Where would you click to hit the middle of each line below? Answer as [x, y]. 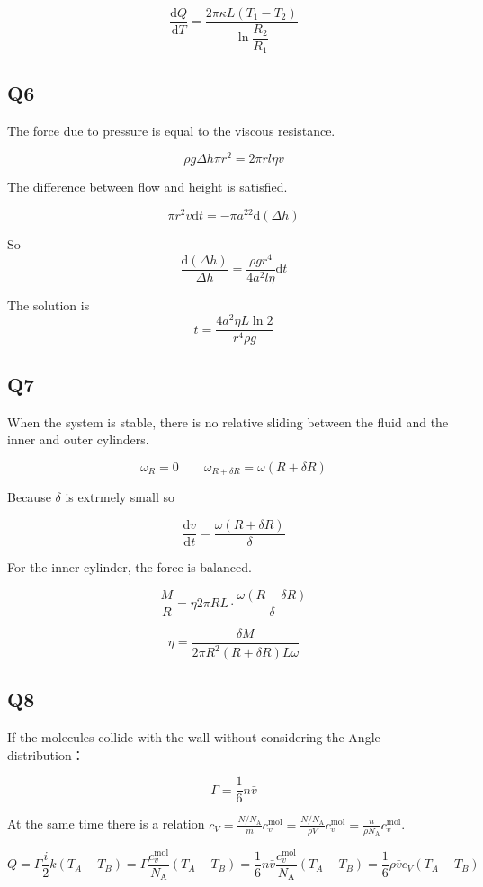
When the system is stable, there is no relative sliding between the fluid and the [228, 421]
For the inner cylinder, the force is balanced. [130, 566]
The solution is [49, 305]
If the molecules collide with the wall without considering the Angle [194, 737]
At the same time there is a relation [106, 824]
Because [29, 497]
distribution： [46, 754]
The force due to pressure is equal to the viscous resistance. [171, 130]
